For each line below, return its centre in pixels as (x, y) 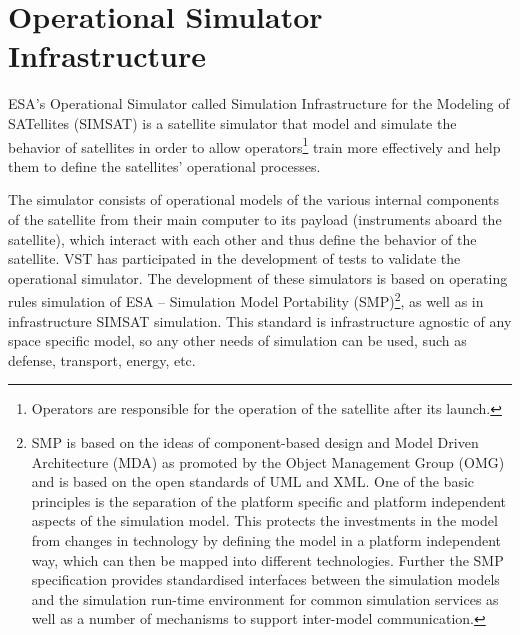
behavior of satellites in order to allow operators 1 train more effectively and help (254, 145)
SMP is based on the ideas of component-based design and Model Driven (255, 441)
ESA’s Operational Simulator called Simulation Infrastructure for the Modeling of (259, 103)
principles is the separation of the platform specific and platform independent (268, 500)
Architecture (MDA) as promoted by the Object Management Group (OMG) (268, 461)
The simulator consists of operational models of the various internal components (254, 199)
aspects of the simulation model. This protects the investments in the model (264, 520)
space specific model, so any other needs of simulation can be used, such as (237, 340)
